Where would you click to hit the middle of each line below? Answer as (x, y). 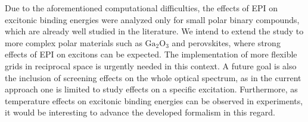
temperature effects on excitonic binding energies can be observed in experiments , (154, 100)
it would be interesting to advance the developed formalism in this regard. (140, 112)
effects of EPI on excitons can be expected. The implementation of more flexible (151, 54)
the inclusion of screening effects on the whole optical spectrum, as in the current (153, 77)
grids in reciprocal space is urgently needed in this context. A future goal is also (151, 65)
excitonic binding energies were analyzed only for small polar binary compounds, (152, 19)
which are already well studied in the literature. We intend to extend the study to (154, 31)
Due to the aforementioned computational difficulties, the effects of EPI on (141, 8)
